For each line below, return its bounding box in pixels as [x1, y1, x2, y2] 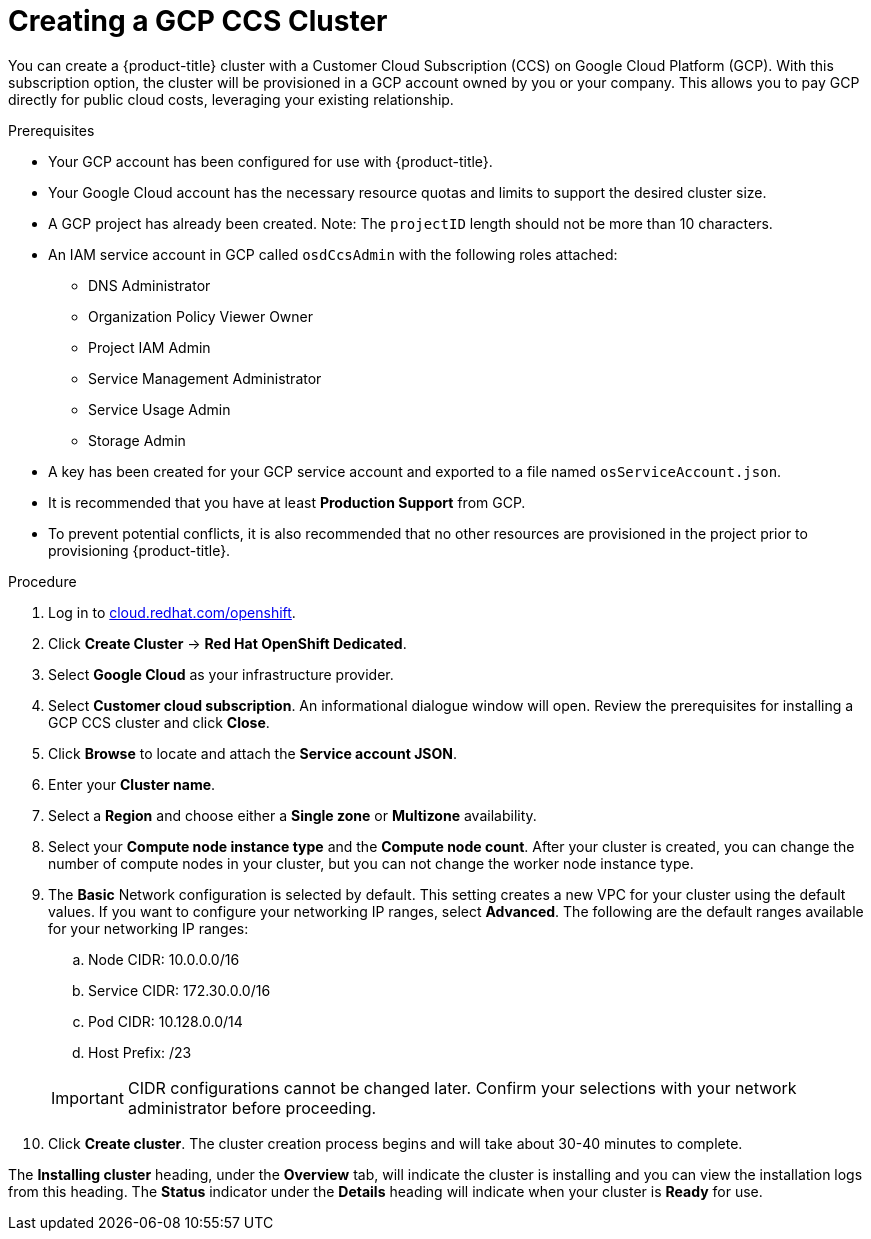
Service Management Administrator [88, 369, 322, 387]
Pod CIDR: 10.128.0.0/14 [88, 1012, 243, 1030]
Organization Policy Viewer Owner [88, 307, 313, 325]
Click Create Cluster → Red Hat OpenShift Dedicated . [48, 634, 407, 652]
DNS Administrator [88, 276, 211, 294]
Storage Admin [88, 431, 186, 449]
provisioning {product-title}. [48, 541, 231, 559]
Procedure [8, 572, 77, 590]
